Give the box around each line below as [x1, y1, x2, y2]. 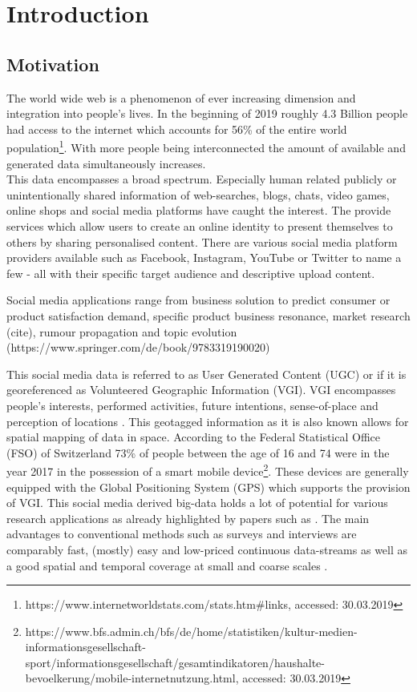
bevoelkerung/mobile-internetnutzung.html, [25, 670, 239, 686]
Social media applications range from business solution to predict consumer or [6, 292, 391, 308]
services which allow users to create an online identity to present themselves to [6, 217, 393, 234]
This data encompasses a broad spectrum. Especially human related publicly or [6, 171, 397, 187]
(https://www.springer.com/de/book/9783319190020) [6, 339, 270, 356]
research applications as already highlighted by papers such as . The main [6, 509, 370, 526]
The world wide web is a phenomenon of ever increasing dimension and [6, 89, 356, 106]
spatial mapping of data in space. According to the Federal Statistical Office [6, 428, 381, 445]
